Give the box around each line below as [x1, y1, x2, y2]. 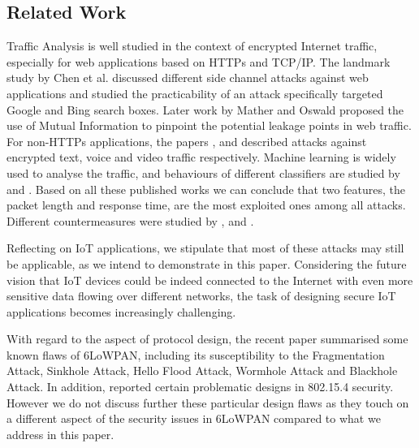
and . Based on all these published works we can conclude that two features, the [6, 180, 406, 197]
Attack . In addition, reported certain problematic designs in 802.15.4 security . [6, 378, 394, 395]
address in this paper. [6, 425, 114, 442]
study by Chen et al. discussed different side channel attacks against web [6, 69, 369, 86]
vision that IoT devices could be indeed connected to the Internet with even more [6, 271, 413, 288]
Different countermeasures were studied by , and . [6, 212, 254, 229]
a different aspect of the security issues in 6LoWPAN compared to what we [6, 410, 381, 427]
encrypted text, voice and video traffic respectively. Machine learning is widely [6, 149, 396, 166]
